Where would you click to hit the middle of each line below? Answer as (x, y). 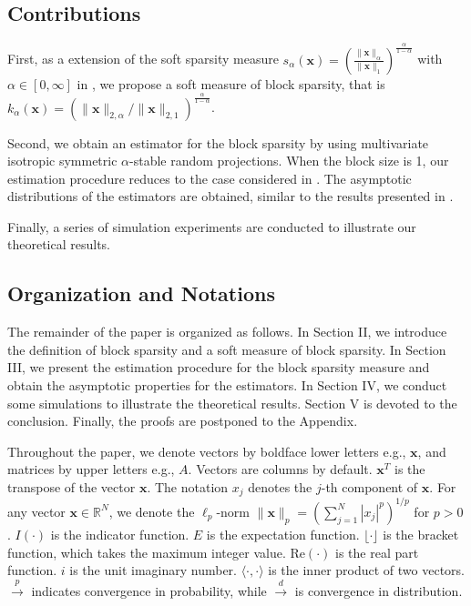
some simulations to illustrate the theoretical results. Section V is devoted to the (232, 403)
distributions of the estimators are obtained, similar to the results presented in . (230, 196)
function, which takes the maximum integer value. (147, 552)
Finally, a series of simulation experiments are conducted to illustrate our (212, 226)
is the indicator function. (120, 534)
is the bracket (421, 534)
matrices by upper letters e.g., (91, 469)
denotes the (280, 487)
